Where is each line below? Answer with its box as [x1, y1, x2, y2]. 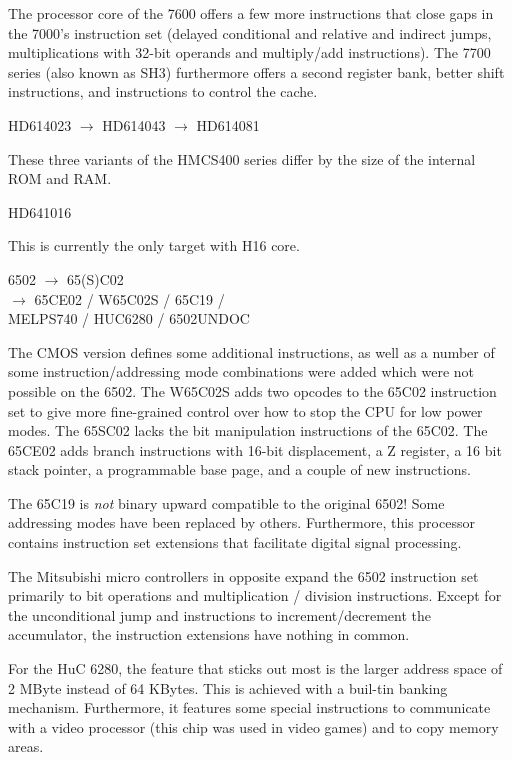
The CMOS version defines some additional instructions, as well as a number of [8, 341, 495, 362]
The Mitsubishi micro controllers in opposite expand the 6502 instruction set [8, 565, 479, 586]
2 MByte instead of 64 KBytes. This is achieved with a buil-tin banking [8, 677, 448, 698]
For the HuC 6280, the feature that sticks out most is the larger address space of [8, 658, 503, 679]
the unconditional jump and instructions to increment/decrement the [8, 604, 432, 625]
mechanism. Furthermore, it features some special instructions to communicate [8, 697, 491, 718]
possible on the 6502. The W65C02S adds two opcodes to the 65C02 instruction [8, 380, 497, 401]
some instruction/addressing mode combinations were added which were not [8, 361, 475, 382]
